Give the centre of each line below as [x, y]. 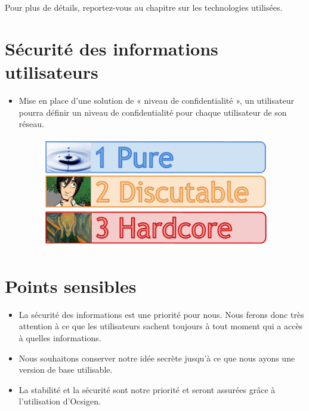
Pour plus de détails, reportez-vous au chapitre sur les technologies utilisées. [144, 7]
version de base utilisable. [66, 370]
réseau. [31, 124]
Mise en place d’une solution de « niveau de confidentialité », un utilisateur [156, 100]
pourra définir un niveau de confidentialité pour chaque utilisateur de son [153, 112]
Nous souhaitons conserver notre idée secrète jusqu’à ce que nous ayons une [157, 358]
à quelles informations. [60, 337]
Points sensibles [71, 285]
